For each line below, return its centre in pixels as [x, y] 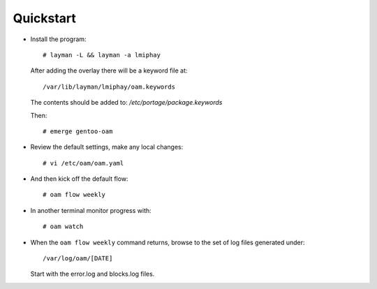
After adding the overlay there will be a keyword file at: [109, 71]
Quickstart [45, 18]
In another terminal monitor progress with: [91, 210]
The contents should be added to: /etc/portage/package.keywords [126, 103]
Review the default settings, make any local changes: [107, 147]
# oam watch [63, 227]
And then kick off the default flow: [79, 179]
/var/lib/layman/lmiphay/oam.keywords [109, 87]
